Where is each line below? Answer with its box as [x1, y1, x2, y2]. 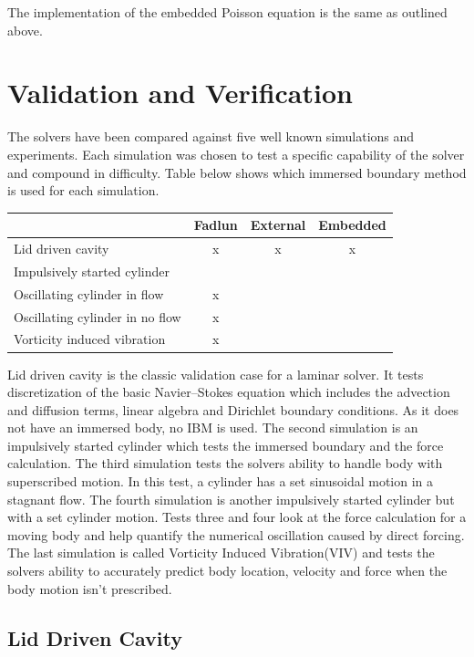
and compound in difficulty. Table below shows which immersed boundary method [7, 162, 467, 182]
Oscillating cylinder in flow [14, 284, 164, 303]
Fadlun [193, 215, 238, 235]
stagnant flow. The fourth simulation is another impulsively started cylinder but [7, 489, 455, 508]
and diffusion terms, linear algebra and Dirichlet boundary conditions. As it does [7, 400, 459, 419]
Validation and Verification [7, 74, 353, 111]
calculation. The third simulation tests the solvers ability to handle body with [7, 454, 443, 473]
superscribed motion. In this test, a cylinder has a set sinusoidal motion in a [7, 472, 434, 491]
